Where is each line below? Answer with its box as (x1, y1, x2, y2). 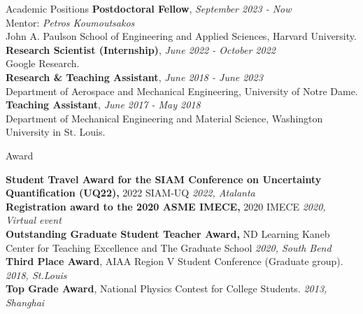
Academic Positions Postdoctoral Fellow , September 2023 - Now (6, 1, 292, 15)
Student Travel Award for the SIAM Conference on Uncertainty (6, 171, 322, 186)
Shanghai (6, 294, 45, 309)
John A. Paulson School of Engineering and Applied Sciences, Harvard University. (6, 29, 357, 43)
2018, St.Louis (6, 267, 67, 282)
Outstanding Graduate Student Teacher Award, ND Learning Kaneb (6, 226, 330, 241)
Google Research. (6, 56, 80, 71)
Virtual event (6, 213, 62, 227)
